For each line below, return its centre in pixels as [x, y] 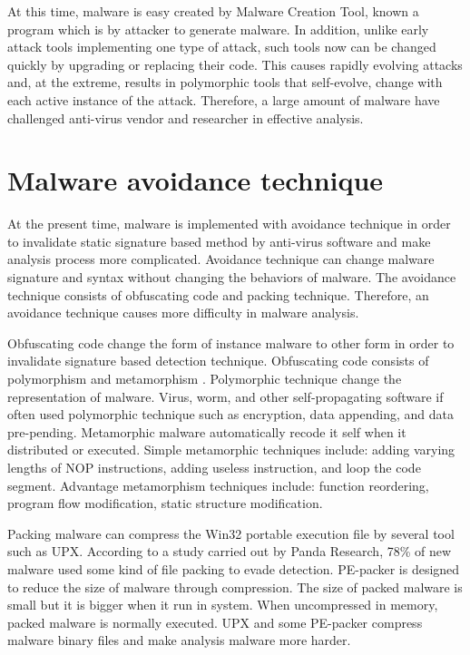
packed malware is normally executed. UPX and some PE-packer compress [215, 622]
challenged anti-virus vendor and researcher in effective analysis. [186, 117]
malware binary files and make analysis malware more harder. [179, 640]
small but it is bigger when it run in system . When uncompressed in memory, [223, 605]
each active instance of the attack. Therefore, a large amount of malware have [224, 99]
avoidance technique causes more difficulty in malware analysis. [183, 313]
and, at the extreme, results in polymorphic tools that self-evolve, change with [225, 82]
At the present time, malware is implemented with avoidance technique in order [229, 224]
